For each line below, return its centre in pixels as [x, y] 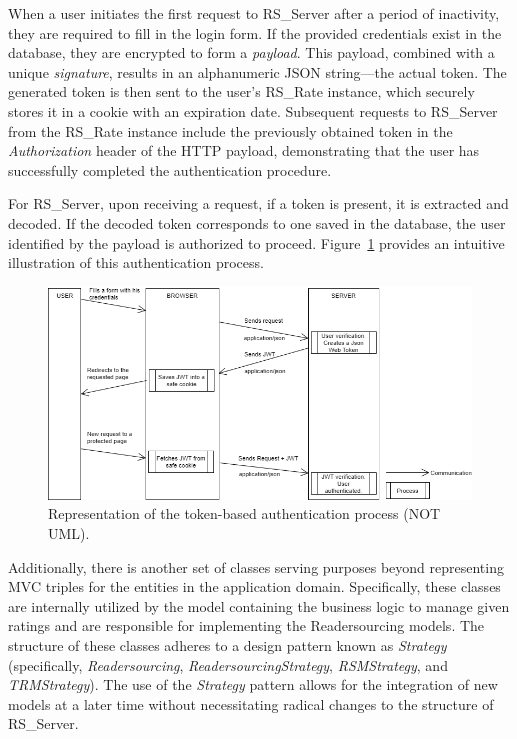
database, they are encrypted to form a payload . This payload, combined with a [251, 52]
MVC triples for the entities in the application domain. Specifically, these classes [254, 586]
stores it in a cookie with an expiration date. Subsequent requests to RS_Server [253, 110]
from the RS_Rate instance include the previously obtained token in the [230, 130]
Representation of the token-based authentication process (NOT [244, 513]
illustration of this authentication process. [136, 262]
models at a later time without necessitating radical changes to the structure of [251, 703]
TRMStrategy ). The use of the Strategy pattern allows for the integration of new [253, 684]
